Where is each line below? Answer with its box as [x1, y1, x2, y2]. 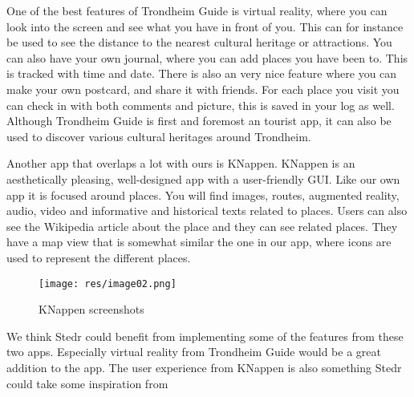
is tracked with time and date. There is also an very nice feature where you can [6, 65, 397, 82]
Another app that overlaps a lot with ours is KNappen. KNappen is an [6, 155, 355, 172]
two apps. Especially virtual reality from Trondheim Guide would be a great [6, 343, 381, 360]
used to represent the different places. [6, 249, 191, 265]
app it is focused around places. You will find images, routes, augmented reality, [6, 186, 400, 203]
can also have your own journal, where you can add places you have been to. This [6, 49, 408, 66]
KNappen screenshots [39, 301, 144, 318]
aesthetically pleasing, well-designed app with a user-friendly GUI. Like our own [6, 170, 400, 187]
